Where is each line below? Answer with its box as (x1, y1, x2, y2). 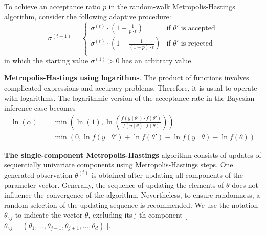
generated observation (4, 169, 73, 180)
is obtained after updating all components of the (91, 169, 243, 180)
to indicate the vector (15, 209, 83, 220)
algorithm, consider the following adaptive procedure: (4, 11, 171, 22)
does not (232, 179, 259, 190)
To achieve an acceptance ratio (4, 1, 101, 11)
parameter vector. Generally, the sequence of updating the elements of (4, 179, 224, 190)
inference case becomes (4, 102, 76, 113)
